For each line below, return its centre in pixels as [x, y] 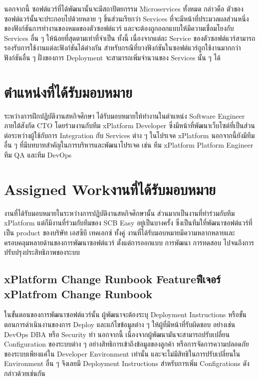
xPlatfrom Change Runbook [78, 293]
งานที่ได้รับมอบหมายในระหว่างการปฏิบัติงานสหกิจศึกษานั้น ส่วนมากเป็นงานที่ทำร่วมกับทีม [120, 213]
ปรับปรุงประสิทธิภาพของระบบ [42, 252]
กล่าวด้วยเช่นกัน [25, 373]
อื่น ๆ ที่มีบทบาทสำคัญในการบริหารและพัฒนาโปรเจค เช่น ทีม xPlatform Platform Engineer [129, 145]
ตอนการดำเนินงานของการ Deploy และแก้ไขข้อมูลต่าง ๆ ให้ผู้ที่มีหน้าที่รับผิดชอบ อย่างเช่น [120, 324]
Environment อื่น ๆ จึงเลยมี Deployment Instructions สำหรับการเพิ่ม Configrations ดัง [127, 363]
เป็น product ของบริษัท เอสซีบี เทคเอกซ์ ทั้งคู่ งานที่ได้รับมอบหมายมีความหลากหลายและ [120, 232]
